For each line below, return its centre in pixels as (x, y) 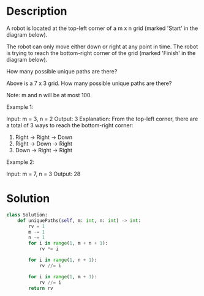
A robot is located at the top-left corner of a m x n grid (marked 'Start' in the (102, 28)
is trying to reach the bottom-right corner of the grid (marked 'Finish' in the (101, 53)
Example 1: (20, 107)
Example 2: (21, 162)
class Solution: (27, 215)
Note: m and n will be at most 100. (49, 95)
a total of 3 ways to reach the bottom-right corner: (70, 125)
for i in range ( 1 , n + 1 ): (63, 260)
